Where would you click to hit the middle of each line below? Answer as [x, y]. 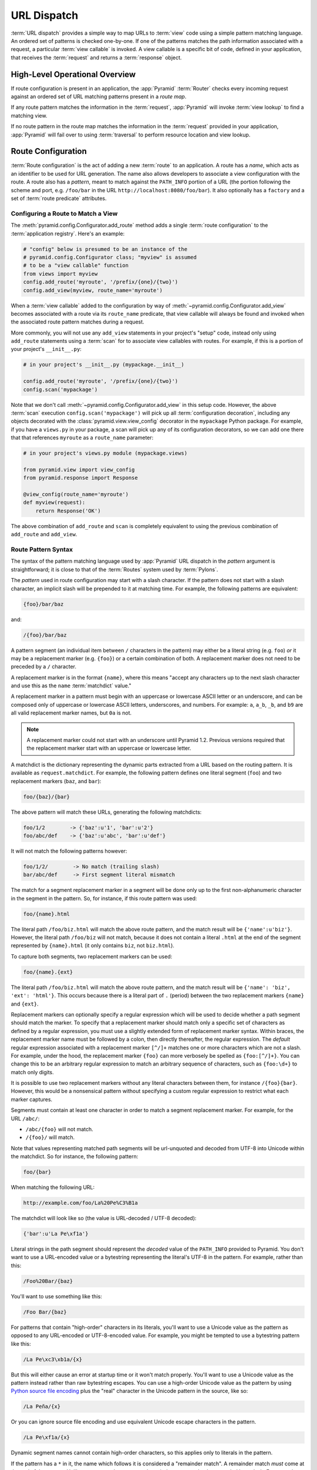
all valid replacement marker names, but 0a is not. [71, 713]
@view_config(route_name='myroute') [76, 495]
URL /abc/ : [25, 1118]
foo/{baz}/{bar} [47, 796]
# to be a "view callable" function [76, 265]
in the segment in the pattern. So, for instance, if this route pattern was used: [104, 898]
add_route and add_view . [44, 534]
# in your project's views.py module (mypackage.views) [105, 453]
